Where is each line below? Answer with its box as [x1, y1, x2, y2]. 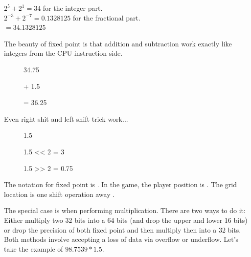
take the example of [4, 243, 63, 254]
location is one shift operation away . [4, 189, 115, 199]
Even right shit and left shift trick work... [4, 113, 128, 124]
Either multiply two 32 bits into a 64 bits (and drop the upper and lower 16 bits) [4, 214, 248, 225]
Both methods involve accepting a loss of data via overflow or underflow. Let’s [4, 234, 239, 244]
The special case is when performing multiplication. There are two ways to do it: [4, 205, 246, 215]
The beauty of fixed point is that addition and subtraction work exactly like [4, 38, 232, 48]
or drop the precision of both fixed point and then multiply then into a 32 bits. [4, 224, 241, 235]
